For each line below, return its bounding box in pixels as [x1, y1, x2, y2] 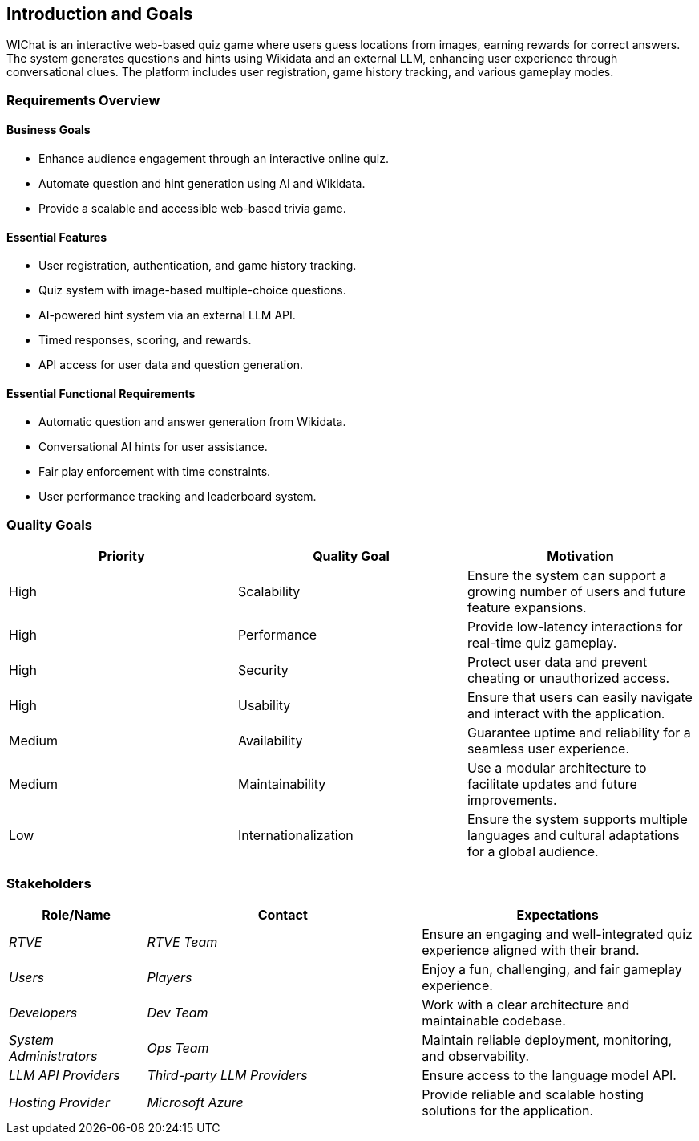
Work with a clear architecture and [422, 996, 630, 1013]
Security [237, 662, 289, 679]
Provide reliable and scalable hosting [422, 1086, 644, 1102]
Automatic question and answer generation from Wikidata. [38, 415, 346, 429]
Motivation [547, 548, 614, 565]
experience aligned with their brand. [422, 941, 640, 958]
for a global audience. [467, 843, 599, 860]
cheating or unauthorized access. [467, 670, 670, 687]
